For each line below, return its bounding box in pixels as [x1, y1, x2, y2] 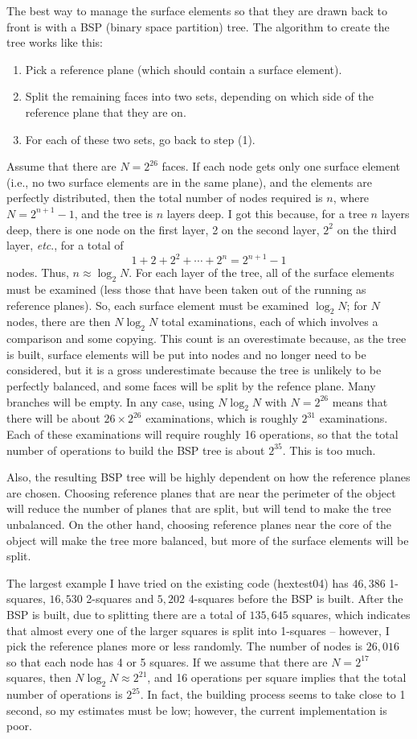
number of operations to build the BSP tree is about [6, 441, 265, 458]
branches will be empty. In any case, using [6, 393, 215, 410]
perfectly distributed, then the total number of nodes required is [6, 189, 323, 206]
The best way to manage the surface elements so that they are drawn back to [6, 2, 388, 19]
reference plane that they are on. [25, 103, 186, 120]
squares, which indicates [292, 605, 411, 622]
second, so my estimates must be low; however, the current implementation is [6, 701, 387, 718]
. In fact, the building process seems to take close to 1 [140, 686, 406, 703]
